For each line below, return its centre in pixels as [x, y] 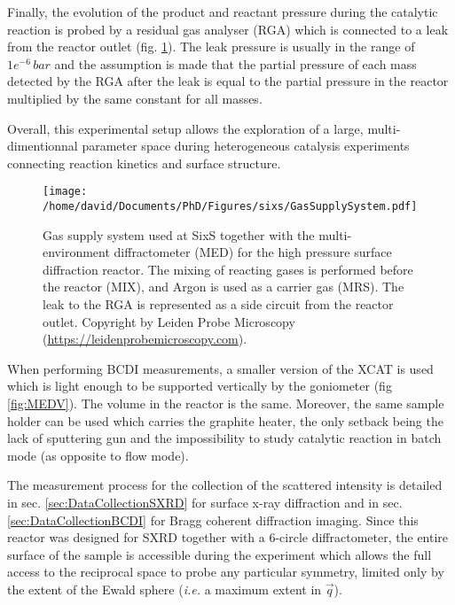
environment [76, 252]
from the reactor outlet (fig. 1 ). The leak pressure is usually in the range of [211, 47]
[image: [65, 192]
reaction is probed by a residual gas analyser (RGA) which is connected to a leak [228, 29]
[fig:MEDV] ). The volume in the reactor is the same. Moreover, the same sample [226, 403]
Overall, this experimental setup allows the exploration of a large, [185, 128]
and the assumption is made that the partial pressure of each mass [235, 63]
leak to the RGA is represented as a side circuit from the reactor [218, 304]
